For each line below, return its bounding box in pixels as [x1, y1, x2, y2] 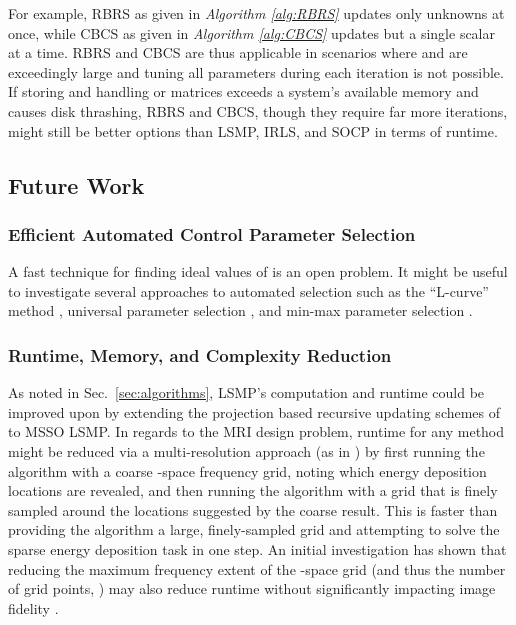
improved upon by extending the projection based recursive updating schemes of [8, 401, 501, 422]
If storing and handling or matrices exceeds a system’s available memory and [8, 81, 479, 102]
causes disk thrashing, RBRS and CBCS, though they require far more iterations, [8, 100, 508, 121]
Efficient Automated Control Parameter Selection [8, 221, 416, 246]
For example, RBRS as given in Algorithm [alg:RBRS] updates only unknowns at [8, 3, 505, 23]
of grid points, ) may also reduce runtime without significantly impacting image [8, 578, 496, 599]
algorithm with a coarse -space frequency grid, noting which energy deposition [8, 460, 487, 481]
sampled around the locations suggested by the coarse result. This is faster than [8, 499, 498, 520]
